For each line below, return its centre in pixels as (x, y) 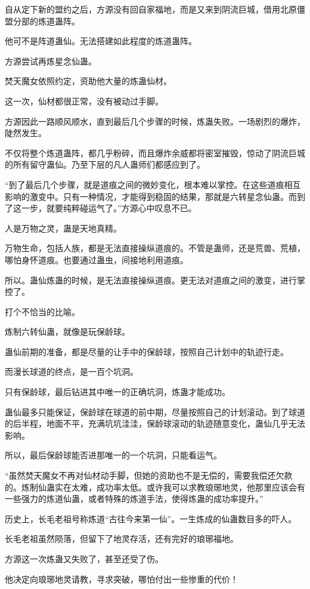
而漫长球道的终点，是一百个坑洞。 (72, 371)
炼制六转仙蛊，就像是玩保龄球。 (67, 331)
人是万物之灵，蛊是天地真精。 (63, 228)
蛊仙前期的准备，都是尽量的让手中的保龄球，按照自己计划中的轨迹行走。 (147, 351)
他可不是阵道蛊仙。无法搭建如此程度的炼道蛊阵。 (101, 41)
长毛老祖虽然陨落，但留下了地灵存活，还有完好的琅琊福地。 (122, 539)
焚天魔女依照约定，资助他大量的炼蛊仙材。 (88, 81)
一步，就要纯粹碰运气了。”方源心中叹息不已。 (109, 208)
